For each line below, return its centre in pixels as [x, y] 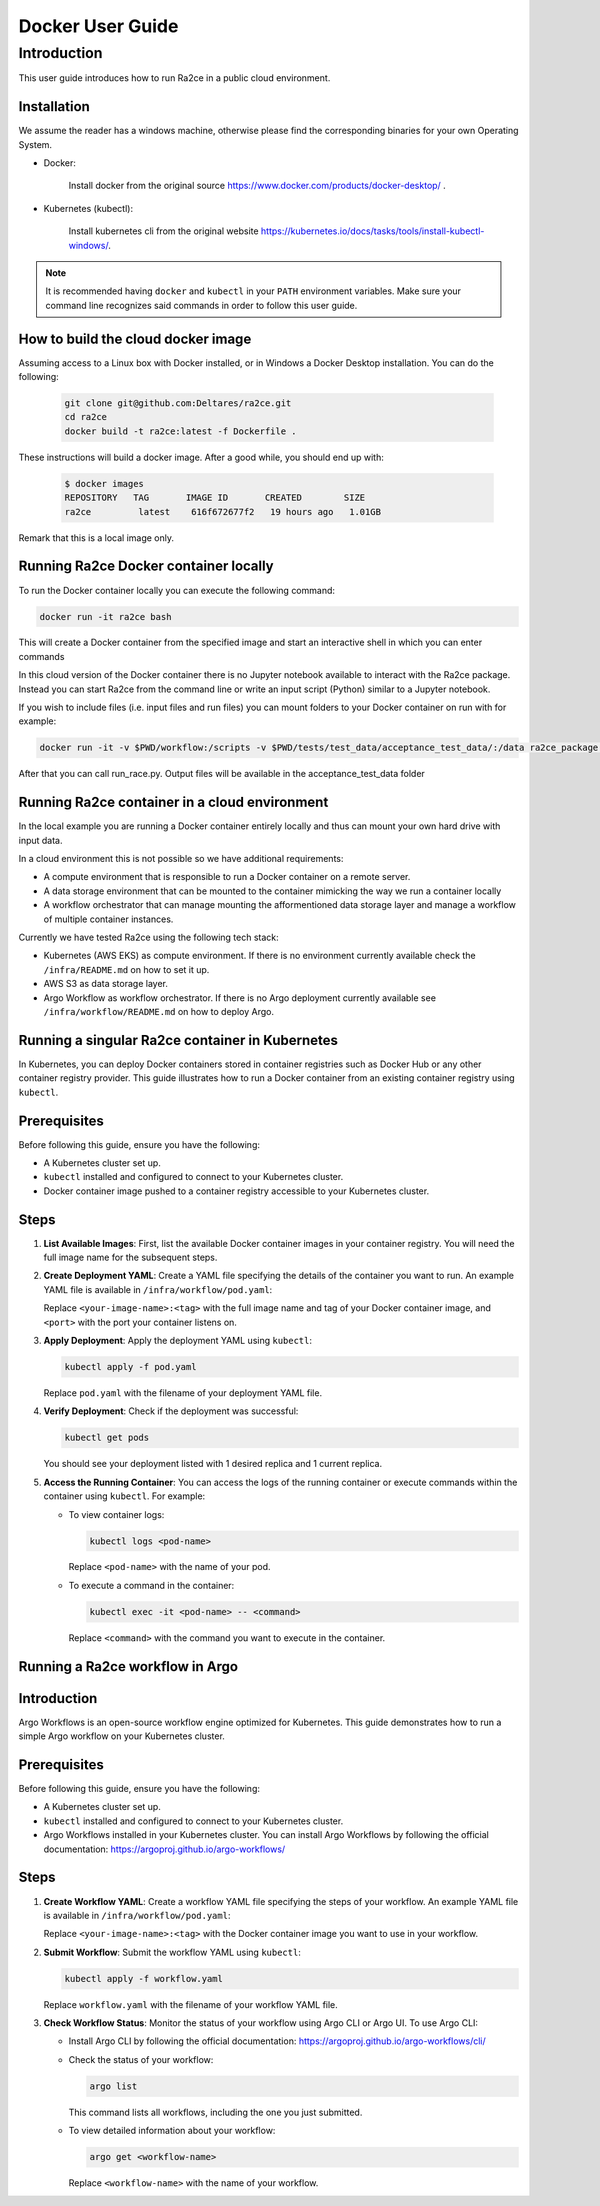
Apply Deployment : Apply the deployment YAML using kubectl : [178, 1341]
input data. [41, 840]
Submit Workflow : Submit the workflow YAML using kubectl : [172, 1952]
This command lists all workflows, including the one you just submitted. [215, 2112]
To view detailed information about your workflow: [172, 2131]
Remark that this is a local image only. [96, 537]
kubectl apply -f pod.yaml [130, 1366]
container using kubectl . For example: [124, 1496]
